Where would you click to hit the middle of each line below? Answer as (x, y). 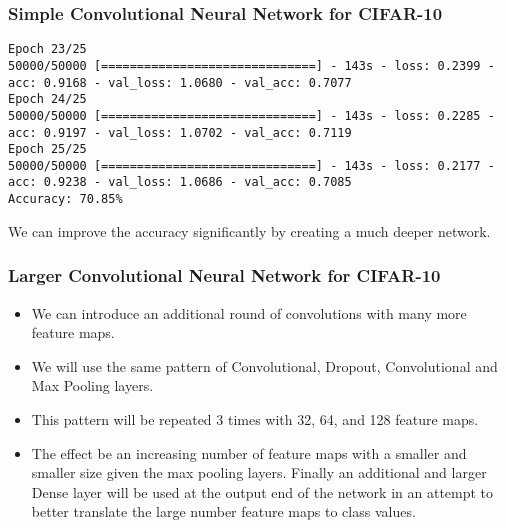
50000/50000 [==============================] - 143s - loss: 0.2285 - (251, 115)
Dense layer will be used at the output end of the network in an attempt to (262, 491)
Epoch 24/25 (47, 99)
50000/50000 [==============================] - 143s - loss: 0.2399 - (251, 65)
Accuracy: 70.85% (65, 199)
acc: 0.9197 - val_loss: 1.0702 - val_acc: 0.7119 (180, 132)
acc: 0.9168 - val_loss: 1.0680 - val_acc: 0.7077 (180, 82)
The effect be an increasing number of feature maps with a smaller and (249, 452)
